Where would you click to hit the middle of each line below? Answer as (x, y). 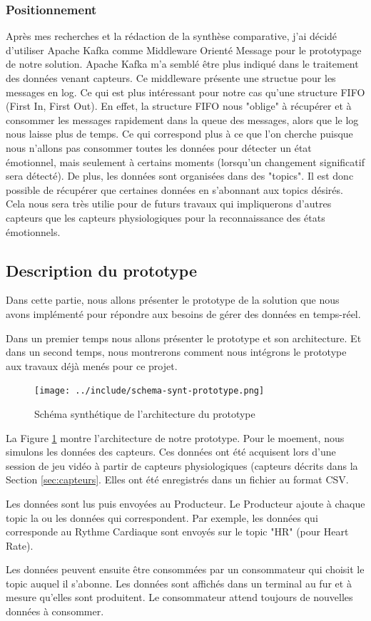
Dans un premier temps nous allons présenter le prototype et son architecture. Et (184, 338)
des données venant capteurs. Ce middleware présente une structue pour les (171, 78)
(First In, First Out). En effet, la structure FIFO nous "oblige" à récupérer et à (179, 106)
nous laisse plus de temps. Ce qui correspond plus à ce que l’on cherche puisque (179, 134)
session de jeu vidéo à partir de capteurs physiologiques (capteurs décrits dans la (182, 465)
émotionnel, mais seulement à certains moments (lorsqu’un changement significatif (185, 161)
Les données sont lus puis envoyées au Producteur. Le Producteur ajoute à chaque (185, 503)
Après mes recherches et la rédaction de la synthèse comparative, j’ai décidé (172, 36)
